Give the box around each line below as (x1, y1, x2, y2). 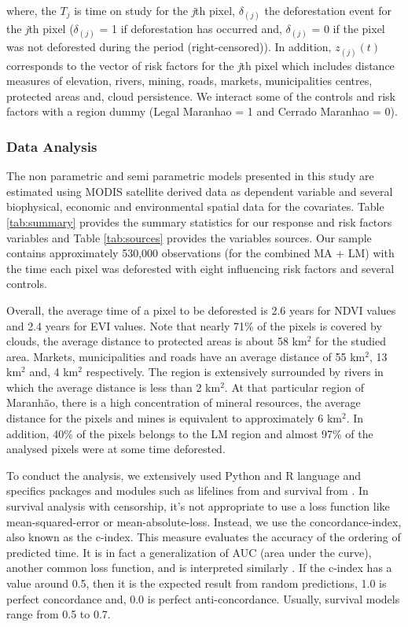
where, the (6, 2, 57, 18)
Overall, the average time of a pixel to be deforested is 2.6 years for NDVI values (6, 301, 396, 318)
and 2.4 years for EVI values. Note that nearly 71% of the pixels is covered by (6, 317, 382, 334)
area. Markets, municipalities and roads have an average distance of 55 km (6, 348, 366, 364)
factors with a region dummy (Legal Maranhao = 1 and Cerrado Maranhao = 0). (6, 103, 398, 120)
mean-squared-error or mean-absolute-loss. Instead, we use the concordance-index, (6, 513, 402, 529)
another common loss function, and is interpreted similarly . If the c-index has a (6, 559, 392, 576)
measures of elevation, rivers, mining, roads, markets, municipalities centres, (6, 72, 373, 89)
